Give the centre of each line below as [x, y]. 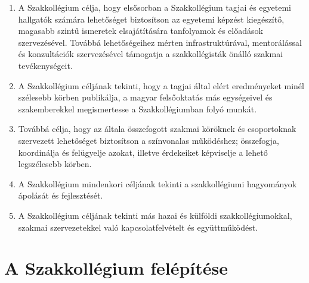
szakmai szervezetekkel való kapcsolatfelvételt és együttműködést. [138, 227]
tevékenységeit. [45, 65]
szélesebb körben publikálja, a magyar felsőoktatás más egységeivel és [145, 97]
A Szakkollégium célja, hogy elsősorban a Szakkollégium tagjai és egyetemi [154, 7]
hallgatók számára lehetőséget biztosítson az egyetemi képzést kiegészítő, [151, 19]
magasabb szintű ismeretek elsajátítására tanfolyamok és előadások [140, 31]
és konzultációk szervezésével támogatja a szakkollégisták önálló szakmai [151, 54]
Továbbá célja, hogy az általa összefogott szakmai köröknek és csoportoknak [157, 129]
